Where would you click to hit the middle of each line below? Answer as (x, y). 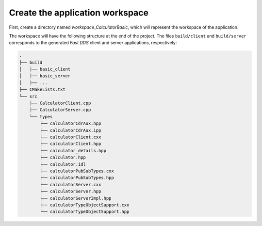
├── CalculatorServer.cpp (60, 110)
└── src (28, 96)
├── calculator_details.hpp (73, 151)
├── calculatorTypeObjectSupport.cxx (84, 205)
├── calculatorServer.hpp (70, 191)
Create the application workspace (79, 13)
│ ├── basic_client (45, 69)
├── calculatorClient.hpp (70, 144)
